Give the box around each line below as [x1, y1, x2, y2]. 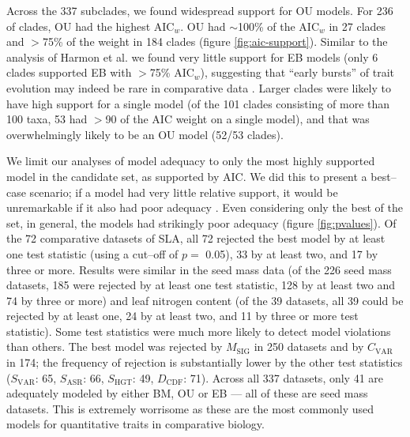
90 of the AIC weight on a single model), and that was [105, 111, 370, 127]
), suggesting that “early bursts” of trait [200, 64, 395, 81]
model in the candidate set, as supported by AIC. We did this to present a [6, 168, 367, 184]
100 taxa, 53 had [6, 111, 88, 127]
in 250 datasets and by [254, 338, 364, 355]
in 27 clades [329, 17, 386, 34]
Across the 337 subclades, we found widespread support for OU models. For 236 [6, 2, 393, 18]
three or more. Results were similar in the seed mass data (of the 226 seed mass [6, 261, 392, 277]
